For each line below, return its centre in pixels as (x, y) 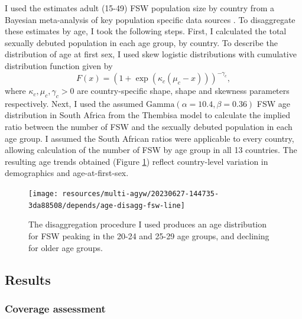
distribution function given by (59, 65)
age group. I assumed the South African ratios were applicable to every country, (150, 138)
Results (28, 279)
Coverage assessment (55, 308)
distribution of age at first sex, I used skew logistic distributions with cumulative (151, 54)
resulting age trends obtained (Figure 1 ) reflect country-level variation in (137, 161)
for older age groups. (66, 247)
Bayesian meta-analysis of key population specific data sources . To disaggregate (150, 19)
